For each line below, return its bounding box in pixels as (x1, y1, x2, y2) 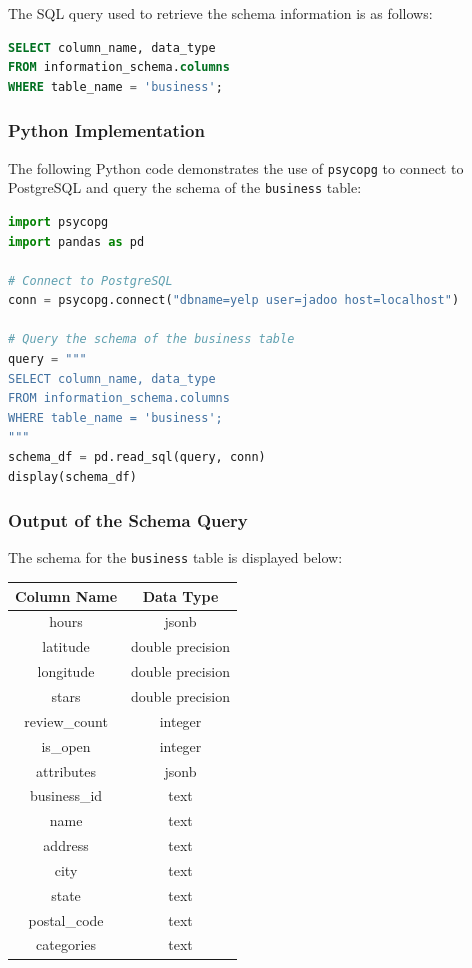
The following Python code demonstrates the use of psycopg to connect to (8, 157, 464, 178)
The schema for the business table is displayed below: (8, 547, 343, 568)
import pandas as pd (8, 234, 145, 249)
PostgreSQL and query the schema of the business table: (8, 177, 362, 198)
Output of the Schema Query (8, 508, 248, 533)
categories (36, 934, 97, 955)
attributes (36, 760, 97, 781)
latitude (42, 636, 90, 657)
